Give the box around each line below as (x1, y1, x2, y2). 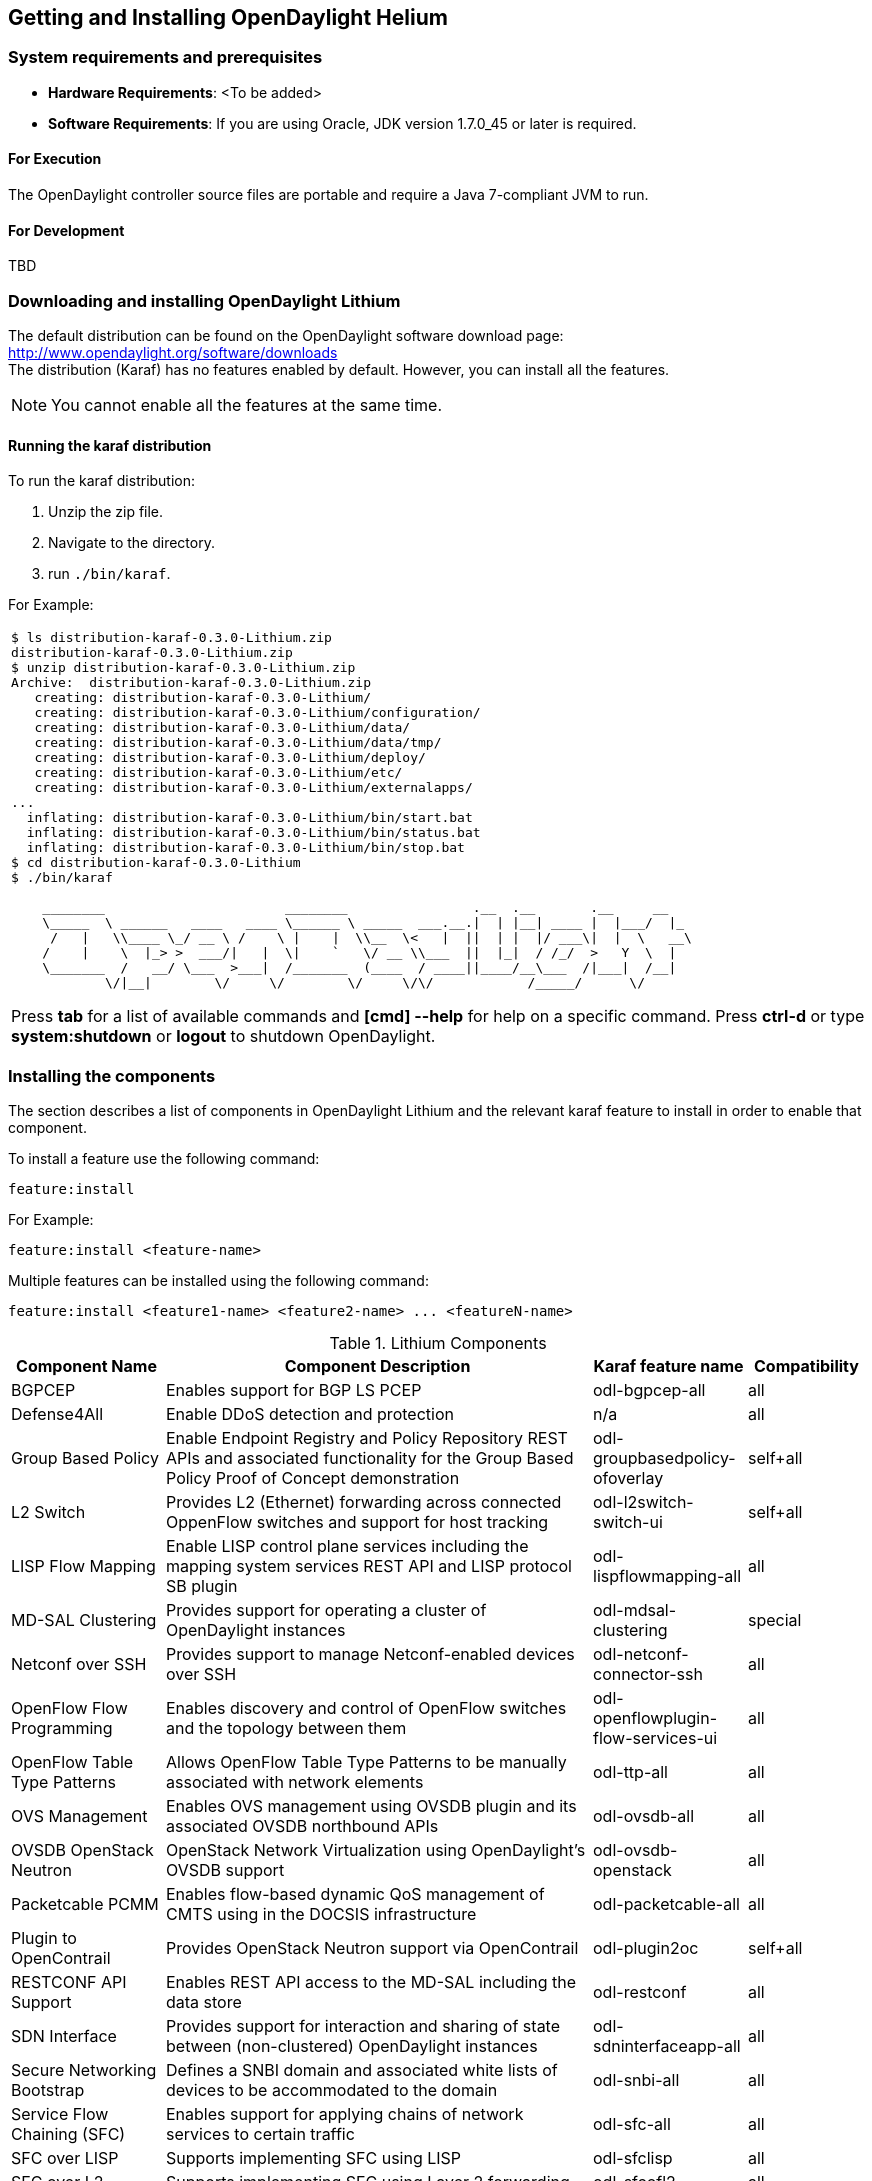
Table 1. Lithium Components (329, 1332, 547, 1353)
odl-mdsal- (593, 1599, 677, 1620)
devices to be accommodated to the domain (166, 2079, 498, 2100)
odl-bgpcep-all (593, 1379, 706, 1400)
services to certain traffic (166, 2123, 355, 2144)
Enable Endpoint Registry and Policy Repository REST (166, 1427, 568, 1448)
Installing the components (8, 1065, 216, 1086)
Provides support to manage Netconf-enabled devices (166, 1643, 575, 1664)
